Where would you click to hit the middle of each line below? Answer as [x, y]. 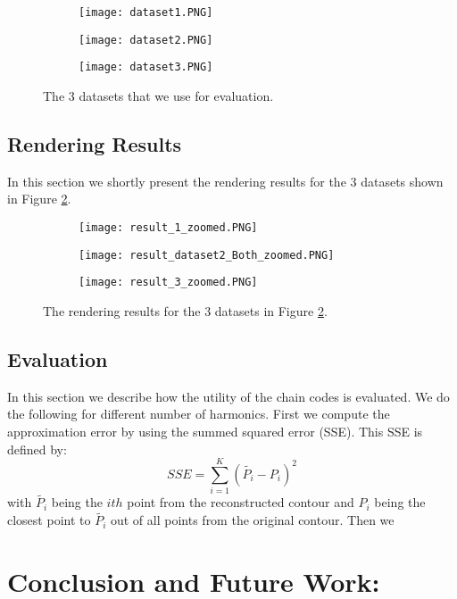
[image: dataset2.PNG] [146, 40]
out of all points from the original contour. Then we [252, 520]
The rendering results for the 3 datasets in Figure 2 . [185, 310]
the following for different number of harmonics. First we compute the [199, 414]
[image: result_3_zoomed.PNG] [168, 283]
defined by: [37, 449]
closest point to [49, 520]
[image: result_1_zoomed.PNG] [168, 227]
